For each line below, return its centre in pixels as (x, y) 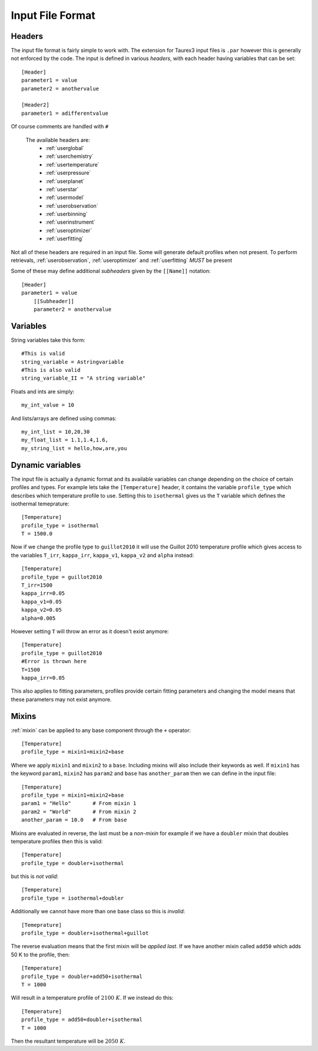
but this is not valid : (35, 876)
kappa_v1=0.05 (42, 601)
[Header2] (35, 105)
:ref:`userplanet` (65, 181)
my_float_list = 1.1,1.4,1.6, (65, 440)
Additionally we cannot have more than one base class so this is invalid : (98, 912)
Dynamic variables (46, 465)
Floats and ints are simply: (43, 391)
